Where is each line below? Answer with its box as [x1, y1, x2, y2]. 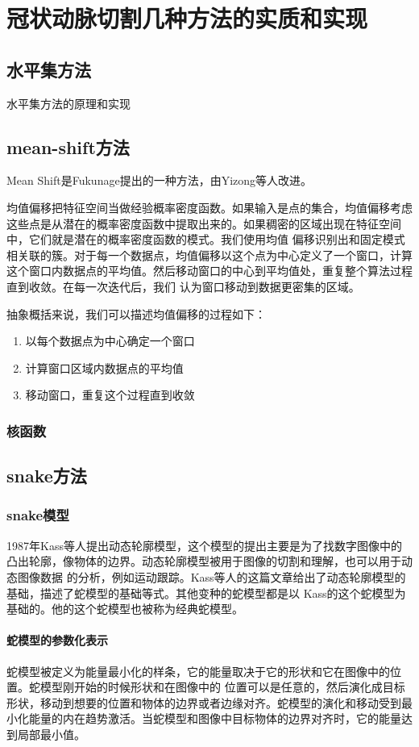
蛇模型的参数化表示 [6, 632, 108, 649]
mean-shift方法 [6, 134, 130, 159]
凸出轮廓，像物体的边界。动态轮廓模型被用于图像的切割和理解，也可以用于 [6, 553, 401, 570]
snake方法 [6, 463, 87, 488]
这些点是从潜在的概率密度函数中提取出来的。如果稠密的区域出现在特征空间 [6, 215, 401, 232]
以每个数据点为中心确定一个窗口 [25, 332, 195, 349]
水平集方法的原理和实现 [6, 94, 131, 111]
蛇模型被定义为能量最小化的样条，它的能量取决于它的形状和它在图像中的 [6, 662, 390, 679]
